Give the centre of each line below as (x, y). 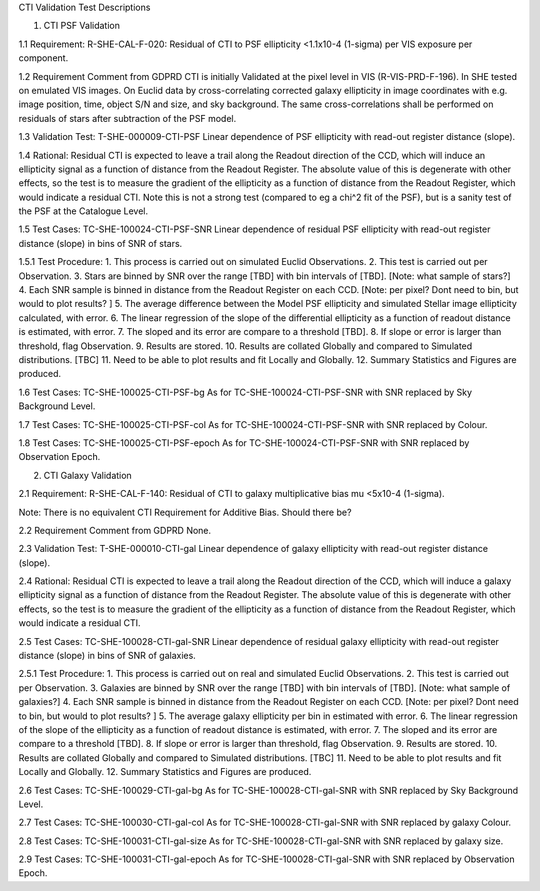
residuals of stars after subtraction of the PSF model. (127, 118)
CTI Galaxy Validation (87, 475)
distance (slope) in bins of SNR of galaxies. (107, 656)
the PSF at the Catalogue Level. (83, 211)
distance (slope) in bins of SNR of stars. (100, 243)
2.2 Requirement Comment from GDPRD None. (115, 530)
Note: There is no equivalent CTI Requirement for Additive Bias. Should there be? (185, 512)
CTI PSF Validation (81, 26)
